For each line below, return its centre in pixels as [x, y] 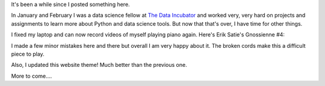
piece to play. [28, 54]
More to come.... [32, 76]
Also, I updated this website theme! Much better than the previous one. [99, 65]
